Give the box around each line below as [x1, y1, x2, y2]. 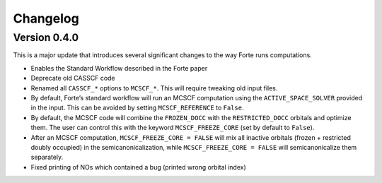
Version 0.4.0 [13, 31, 79, 44]
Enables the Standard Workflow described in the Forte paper [30, 64, 208, 72]
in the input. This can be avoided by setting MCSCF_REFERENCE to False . [30, 103, 244, 112]
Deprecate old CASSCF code [30, 74, 116, 83]
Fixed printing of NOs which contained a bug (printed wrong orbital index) [30, 163, 247, 171]
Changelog [13, 11, 79, 26]
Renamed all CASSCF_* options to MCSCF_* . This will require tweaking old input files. [30, 83, 278, 92]
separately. [30, 153, 64, 162]
